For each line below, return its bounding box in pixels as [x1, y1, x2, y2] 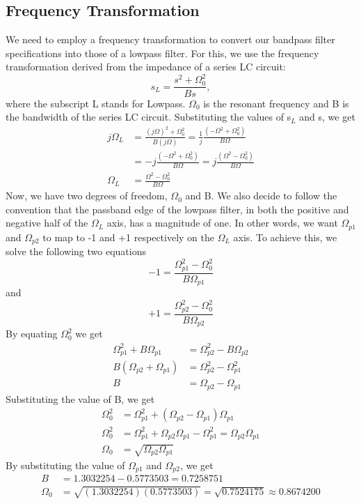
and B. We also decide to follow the [185, 188, 337, 203]
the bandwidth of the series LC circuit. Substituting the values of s [6, 109, 291, 124]
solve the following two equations [6, 244, 146, 259]
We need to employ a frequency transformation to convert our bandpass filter [6, 32, 335, 47]
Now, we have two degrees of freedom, [6, 188, 168, 203]
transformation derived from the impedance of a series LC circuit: [6, 59, 286, 74]
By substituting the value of [6, 457, 125, 472]
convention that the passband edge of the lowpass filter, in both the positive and [6, 201, 349, 216]
